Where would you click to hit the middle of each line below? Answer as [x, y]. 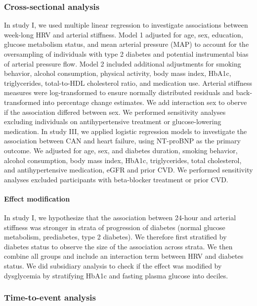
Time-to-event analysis [50, 297]
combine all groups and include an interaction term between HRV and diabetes [124, 256]
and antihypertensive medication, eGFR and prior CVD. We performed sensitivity [128, 170]
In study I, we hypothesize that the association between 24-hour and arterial [120, 218]
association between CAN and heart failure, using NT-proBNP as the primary [122, 141]
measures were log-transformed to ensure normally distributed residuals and [119, 92]
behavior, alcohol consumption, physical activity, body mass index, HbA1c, [118, 73]
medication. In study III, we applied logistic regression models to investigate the [126, 131]
